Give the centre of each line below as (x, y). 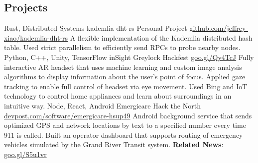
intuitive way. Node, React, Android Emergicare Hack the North (102, 105)
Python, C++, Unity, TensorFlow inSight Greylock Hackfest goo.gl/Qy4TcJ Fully (129, 57)
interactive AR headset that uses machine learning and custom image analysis (123, 67)
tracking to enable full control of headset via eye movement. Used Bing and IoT (126, 86)
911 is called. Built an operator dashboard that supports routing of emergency (124, 135)
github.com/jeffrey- (219, 28)
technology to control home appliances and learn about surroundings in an (118, 96)
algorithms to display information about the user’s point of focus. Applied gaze (125, 77)
